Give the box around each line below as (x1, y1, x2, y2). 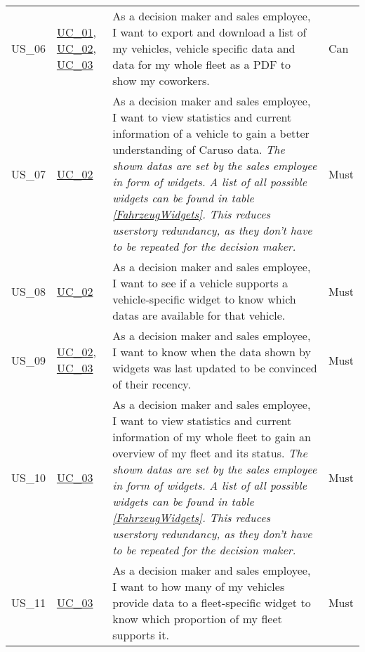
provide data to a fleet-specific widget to (112, 594, 311, 611)
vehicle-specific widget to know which (112, 291, 296, 307)
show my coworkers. (112, 72, 210, 89)
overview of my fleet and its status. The (112, 445, 307, 461)
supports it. (112, 627, 169, 643)
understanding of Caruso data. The (112, 141, 285, 157)
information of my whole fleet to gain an (112, 429, 312, 445)
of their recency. (112, 376, 191, 392)
